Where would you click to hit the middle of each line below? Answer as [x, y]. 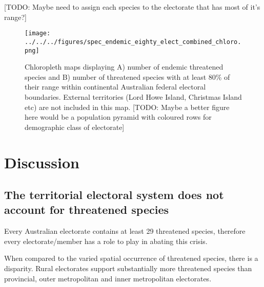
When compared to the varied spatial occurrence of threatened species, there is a [131, 258]
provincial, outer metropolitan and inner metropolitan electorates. [108, 278]
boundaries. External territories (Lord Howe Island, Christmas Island [133, 96]
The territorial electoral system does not [114, 195]
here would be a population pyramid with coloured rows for [118, 117]
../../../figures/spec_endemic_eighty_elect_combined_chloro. [133, 42]
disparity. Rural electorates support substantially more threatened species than [128, 268]
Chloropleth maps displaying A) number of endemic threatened [124, 67]
